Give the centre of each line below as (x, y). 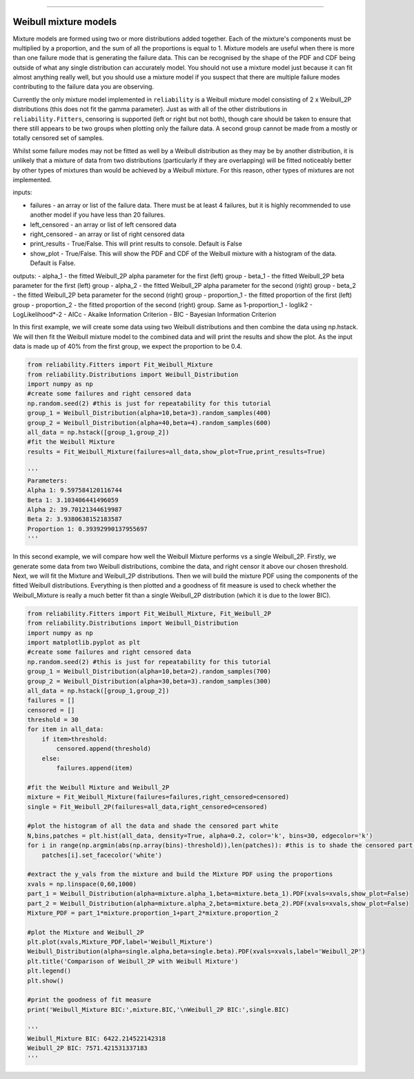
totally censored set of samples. (58, 138)
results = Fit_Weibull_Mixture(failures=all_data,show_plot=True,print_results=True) (176, 451)
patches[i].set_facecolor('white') (102, 855)
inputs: (22, 193)
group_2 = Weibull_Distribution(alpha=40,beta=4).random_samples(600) (149, 422)
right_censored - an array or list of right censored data (107, 234)
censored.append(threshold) (104, 749)
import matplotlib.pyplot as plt (84, 642)
